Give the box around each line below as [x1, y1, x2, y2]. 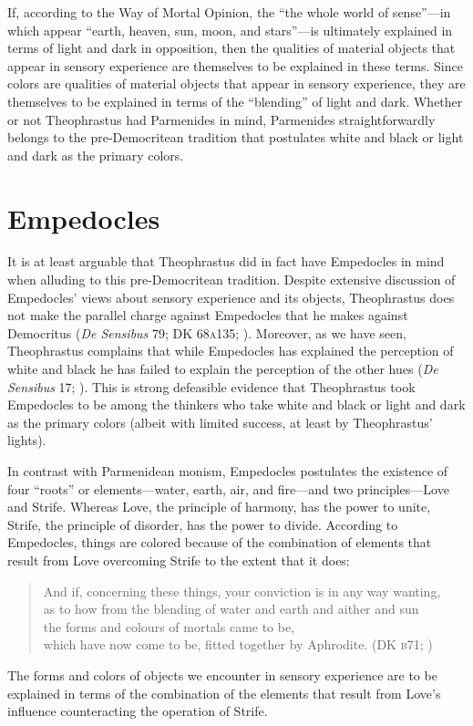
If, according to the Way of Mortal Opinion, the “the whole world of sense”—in [7, 3, 451, 21]
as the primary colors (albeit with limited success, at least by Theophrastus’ [7, 412, 433, 431]
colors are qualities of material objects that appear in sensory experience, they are [7, 74, 466, 93]
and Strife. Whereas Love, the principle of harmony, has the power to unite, [7, 497, 431, 516]
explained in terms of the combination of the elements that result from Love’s [7, 683, 441, 702]
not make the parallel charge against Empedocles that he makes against [7, 306, 408, 325]
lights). [7, 430, 46, 450]
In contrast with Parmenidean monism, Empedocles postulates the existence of [7, 462, 448, 480]
